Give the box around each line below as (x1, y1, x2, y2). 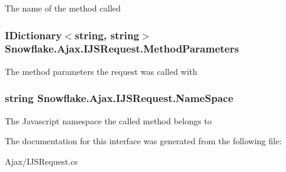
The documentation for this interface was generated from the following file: (5, 135, 282, 147)
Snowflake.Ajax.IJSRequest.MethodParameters (5, 41, 239, 56)
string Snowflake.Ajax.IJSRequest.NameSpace (5, 91, 234, 106)
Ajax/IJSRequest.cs (5, 154, 78, 167)
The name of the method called (5, 2, 121, 14)
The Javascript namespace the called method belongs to (5, 114, 212, 127)
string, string (74, 27, 139, 42)
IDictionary (5, 27, 62, 42)
